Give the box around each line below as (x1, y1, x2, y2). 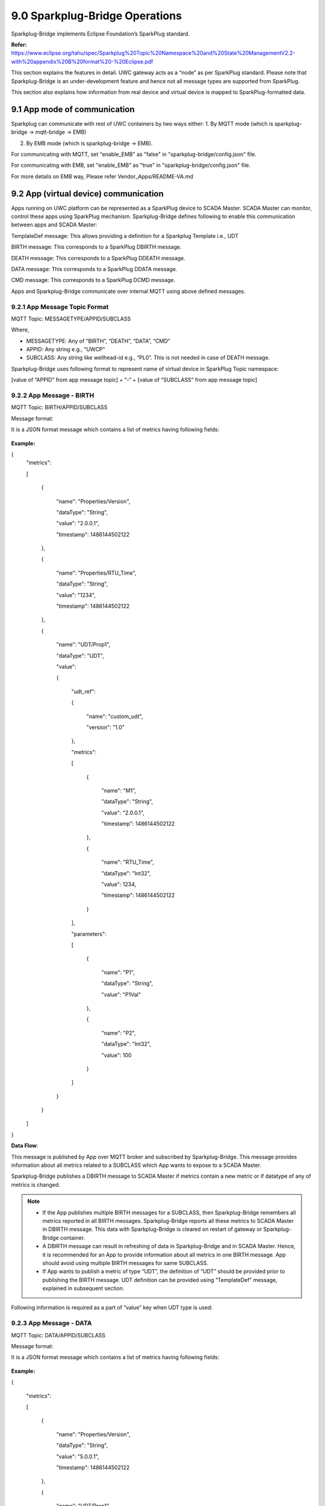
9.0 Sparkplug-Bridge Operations (11, 9, 182, 22)
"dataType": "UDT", (56, 652, 105, 659)
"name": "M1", (101, 787, 137, 794)
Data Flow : (11, 1142, 39, 1149)
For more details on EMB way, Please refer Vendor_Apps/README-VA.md (11, 172, 194, 180)
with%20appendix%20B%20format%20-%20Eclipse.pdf (11, 58, 153, 65)
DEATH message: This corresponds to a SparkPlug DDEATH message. (11, 254, 186, 261)
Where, (11, 326, 29, 334)
